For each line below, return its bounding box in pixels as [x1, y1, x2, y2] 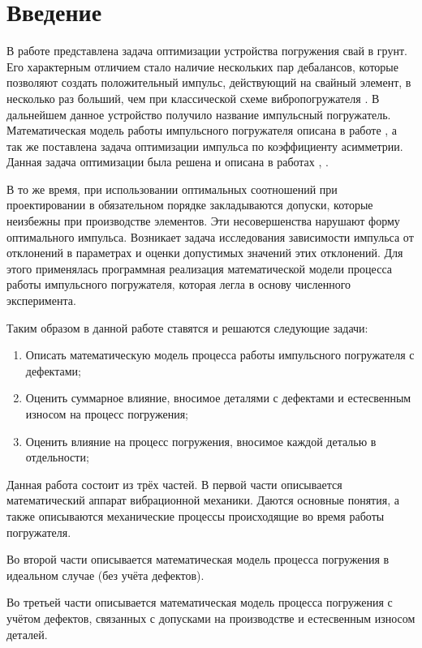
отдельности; [25, 448, 89, 466]
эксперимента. [6, 292, 76, 309]
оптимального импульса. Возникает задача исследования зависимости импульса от [6, 228, 414, 245]
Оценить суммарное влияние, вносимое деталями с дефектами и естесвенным [25, 389, 411, 406]
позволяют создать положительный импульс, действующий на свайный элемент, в [6, 74, 411, 91]
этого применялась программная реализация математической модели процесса [6, 260, 392, 277]
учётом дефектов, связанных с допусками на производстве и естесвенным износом [6, 609, 416, 626]
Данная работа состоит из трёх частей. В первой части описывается [6, 475, 342, 492]
